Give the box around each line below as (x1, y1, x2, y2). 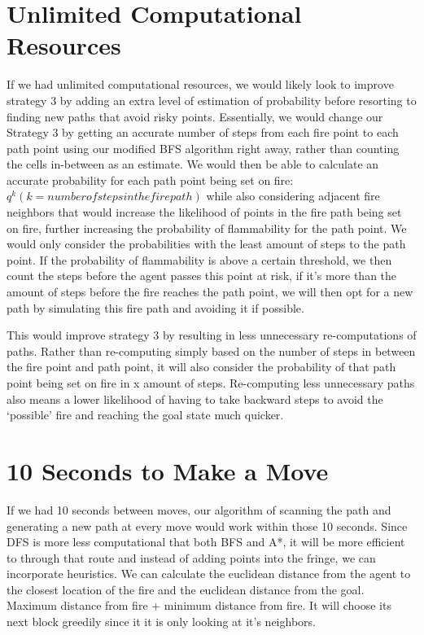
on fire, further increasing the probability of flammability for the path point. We (7, 219, 407, 236)
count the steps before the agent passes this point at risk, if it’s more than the (7, 267, 397, 284)
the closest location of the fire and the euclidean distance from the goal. (7, 580, 365, 598)
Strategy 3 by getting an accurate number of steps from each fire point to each (7, 124, 399, 141)
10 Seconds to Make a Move (7, 453, 329, 487)
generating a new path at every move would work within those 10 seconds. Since (7, 517, 408, 534)
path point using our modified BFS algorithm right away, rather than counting (7, 139, 400, 156)
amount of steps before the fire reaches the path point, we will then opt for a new (7, 283, 413, 300)
